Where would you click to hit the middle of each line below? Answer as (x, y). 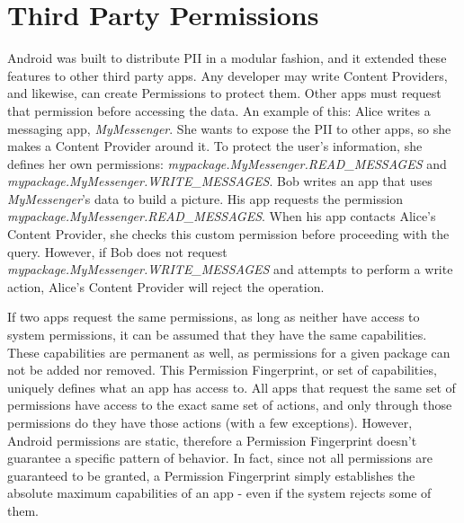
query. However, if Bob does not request (117, 251)
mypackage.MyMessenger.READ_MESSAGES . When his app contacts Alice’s (222, 216)
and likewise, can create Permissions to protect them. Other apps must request (224, 93)
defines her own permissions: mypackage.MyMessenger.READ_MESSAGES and (227, 163)
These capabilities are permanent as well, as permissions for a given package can (229, 352)
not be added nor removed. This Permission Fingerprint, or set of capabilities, (222, 370)
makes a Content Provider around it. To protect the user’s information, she (215, 146)
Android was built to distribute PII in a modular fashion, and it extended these (227, 58)
